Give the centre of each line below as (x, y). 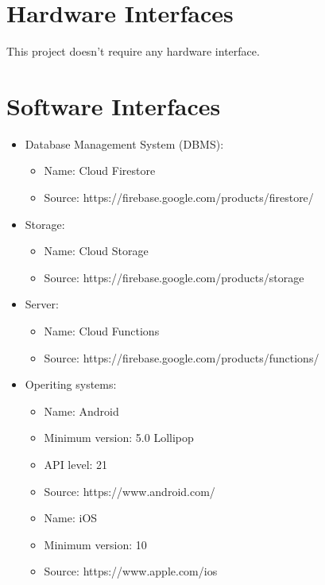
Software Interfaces (114, 105)
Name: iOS (71, 518)
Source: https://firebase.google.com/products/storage (174, 277)
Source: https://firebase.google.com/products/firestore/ (179, 198)
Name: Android (81, 411)
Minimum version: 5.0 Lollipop (119, 438)
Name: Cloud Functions (102, 331)
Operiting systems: (71, 384)
